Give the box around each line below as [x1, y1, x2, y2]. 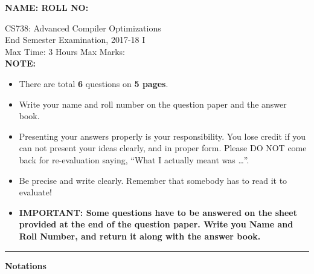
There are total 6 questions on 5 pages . [19, 77, 168, 90]
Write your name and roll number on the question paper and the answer [19, 97, 287, 110]
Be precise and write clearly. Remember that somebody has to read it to [19, 174, 287, 186]
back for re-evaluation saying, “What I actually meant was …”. [19, 153, 249, 166]
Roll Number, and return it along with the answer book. [19, 229, 261, 242]
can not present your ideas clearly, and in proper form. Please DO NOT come [19, 142, 307, 154]
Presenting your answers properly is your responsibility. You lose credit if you [19, 129, 306, 142]
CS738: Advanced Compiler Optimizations [5, 21, 161, 34]
